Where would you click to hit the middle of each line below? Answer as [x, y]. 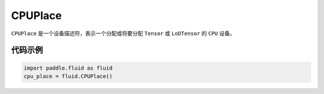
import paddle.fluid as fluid [68, 68]
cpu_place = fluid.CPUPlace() [68, 76]
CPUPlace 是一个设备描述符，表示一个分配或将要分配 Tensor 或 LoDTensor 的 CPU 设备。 [123, 33]
